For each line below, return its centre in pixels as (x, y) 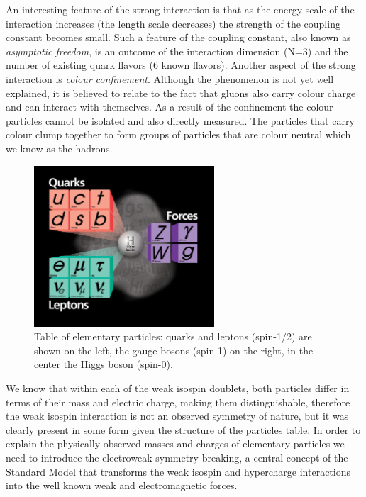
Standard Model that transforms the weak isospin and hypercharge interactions (178, 471)
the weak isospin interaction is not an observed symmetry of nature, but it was (177, 416)
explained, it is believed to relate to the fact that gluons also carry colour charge (181, 93)
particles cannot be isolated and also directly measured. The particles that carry (180, 120)
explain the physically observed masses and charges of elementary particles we (175, 443)
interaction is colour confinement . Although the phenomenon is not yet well (170, 78)
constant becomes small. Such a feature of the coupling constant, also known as (178, 37)
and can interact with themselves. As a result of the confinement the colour (170, 107)
